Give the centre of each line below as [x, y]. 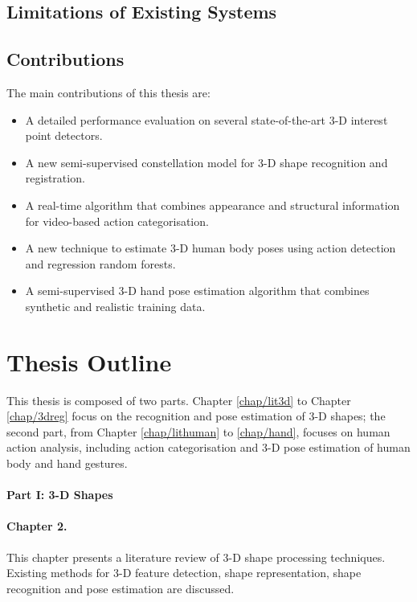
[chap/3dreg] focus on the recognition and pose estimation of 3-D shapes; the [196, 416]
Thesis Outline [89, 361]
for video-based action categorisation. [117, 221]
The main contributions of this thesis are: [108, 92]
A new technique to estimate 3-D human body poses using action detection [211, 248]
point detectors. [64, 135]
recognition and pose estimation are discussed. [121, 588]
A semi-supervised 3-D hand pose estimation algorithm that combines [197, 291]
